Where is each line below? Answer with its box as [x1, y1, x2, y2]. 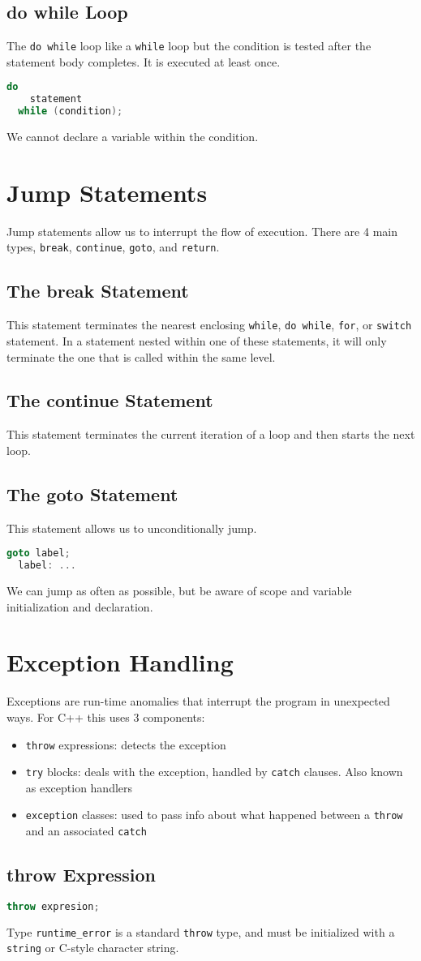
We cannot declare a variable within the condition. [6, 128, 259, 145]
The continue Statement [6, 388, 213, 413]
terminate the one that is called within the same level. [6, 348, 276, 365]
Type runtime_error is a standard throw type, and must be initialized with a [6, 923, 395, 940]
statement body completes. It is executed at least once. [6, 53, 281, 70]
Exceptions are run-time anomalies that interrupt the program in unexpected [6, 693, 390, 710]
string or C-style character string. [6, 939, 179, 956]
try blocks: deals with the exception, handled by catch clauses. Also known [25, 763, 403, 780]
